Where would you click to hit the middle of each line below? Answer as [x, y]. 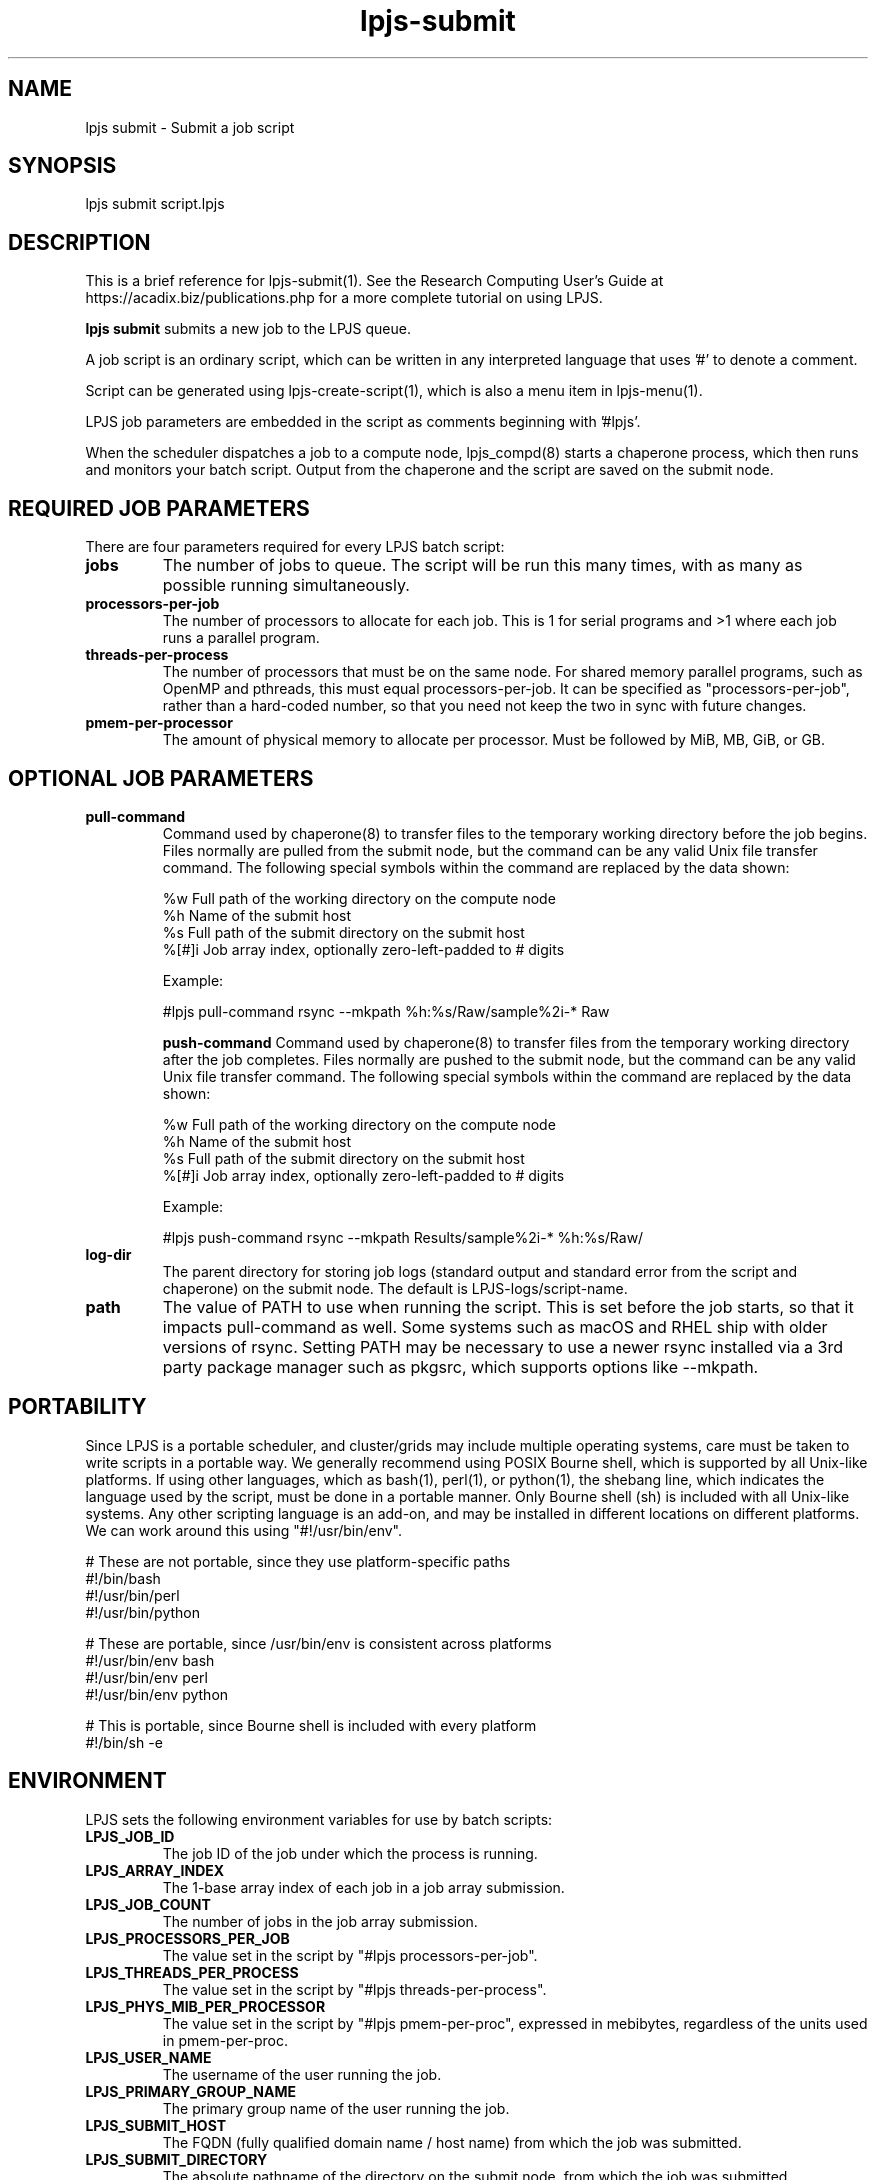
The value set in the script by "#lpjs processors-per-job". [350, 1955]
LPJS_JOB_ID [130, 1836]
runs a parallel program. [241, 638]
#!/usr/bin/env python [157, 1694]
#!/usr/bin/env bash [150, 1660]
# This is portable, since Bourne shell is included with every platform [311, 1725]
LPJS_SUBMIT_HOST [156, 2125]
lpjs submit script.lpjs [155, 204]
